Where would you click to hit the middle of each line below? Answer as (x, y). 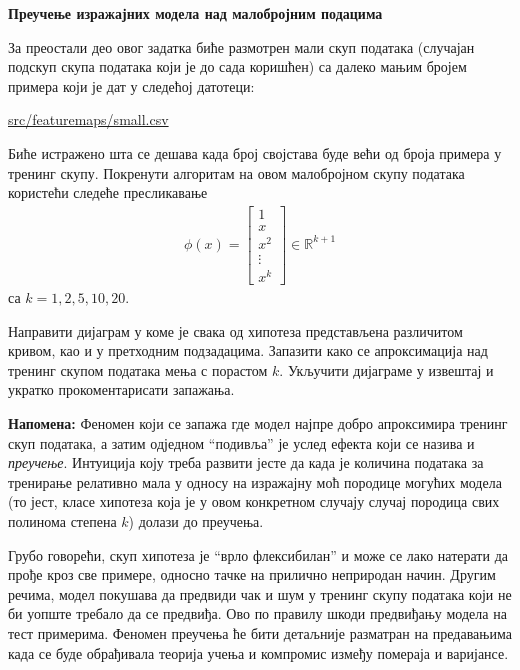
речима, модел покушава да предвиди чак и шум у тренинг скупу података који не (260, 593)
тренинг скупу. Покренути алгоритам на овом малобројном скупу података (236, 172)
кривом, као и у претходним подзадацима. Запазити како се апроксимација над (248, 350)
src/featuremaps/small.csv (88, 119)
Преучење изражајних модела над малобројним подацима (195, 13)
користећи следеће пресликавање (108, 192)
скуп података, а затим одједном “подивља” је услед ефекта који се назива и (241, 442)
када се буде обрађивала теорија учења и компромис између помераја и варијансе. (258, 652)
